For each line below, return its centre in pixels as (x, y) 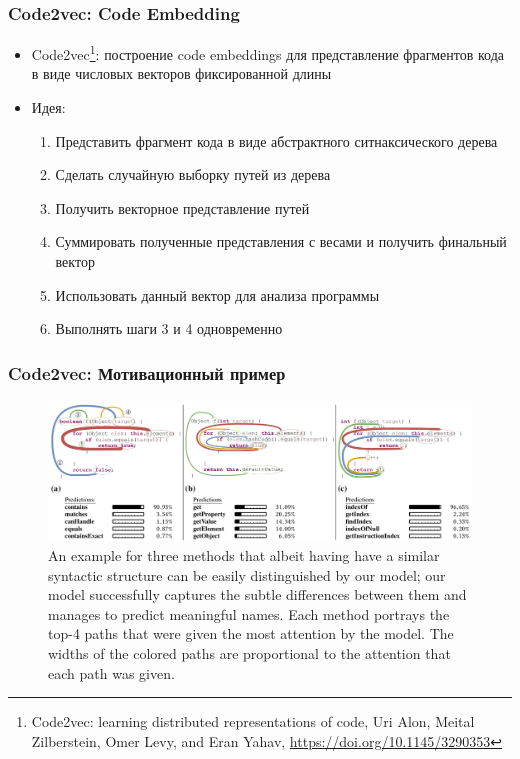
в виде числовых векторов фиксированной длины (181, 73)
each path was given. (111, 672)
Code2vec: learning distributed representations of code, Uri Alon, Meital (253, 721)
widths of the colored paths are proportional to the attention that (249, 652)
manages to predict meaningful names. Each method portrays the (249, 613)
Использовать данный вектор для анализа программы (217, 294)
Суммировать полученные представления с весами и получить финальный (281, 241)
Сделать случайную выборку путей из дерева (193, 174)
